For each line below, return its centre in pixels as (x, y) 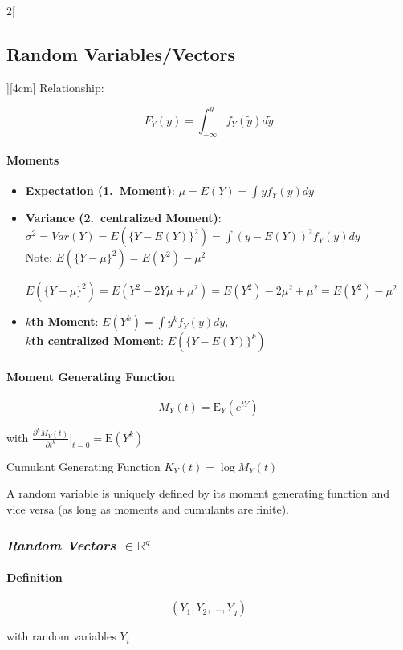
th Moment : (65, 321)
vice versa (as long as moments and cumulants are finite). (148, 509)
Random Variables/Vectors (121, 53)
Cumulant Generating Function (83, 466)
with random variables (61, 636)
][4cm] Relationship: (55, 87)
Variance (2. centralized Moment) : (123, 218)
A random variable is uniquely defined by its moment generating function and (198, 493)
